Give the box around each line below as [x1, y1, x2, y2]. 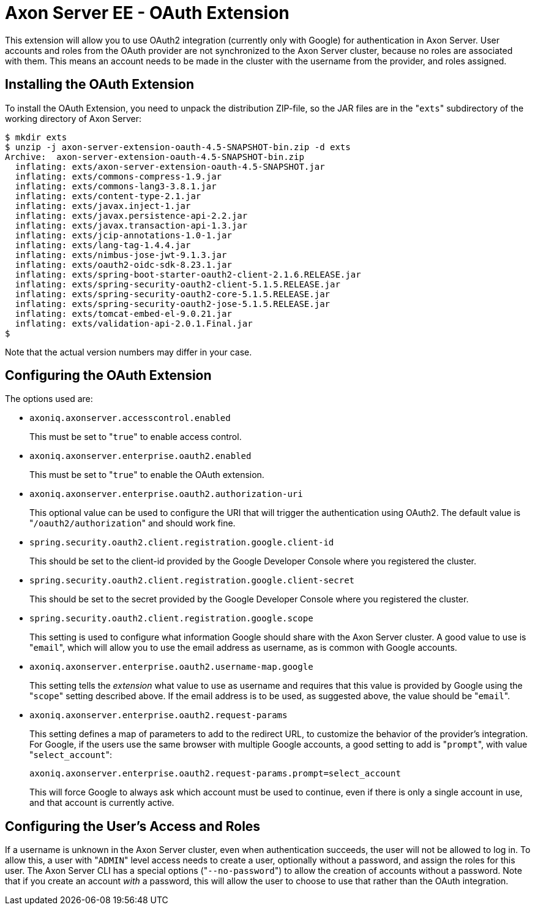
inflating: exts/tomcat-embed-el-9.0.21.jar [15, 308, 232, 319]
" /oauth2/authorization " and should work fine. [29, 518, 236, 529]
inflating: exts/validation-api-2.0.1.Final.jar [15, 318, 253, 328]
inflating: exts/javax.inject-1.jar [15, 200, 191, 211]
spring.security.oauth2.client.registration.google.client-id [29, 537, 334, 548]
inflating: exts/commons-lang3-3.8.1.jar [15, 181, 217, 191]
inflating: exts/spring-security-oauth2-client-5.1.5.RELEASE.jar [15, 279, 340, 289]
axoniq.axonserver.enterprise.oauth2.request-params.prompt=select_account [29, 768, 401, 779]
